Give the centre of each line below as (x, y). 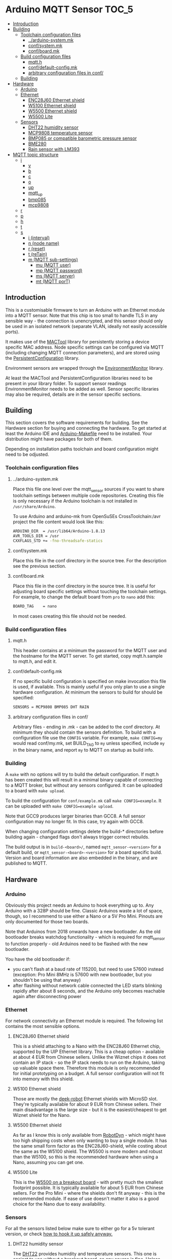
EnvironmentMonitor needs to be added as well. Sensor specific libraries (82, 389)
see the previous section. (40, 566)
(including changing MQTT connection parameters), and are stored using (83, 352)
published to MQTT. (26, 863)
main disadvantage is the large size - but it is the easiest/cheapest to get (90, 1110)
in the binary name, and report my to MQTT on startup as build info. (83, 750)
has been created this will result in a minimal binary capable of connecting (84, 780)
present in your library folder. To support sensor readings (66, 383)
